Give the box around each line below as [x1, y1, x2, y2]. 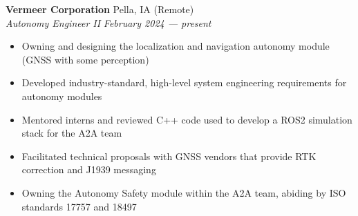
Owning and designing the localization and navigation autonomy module [21, 39, 330, 53]
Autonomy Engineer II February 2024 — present [6, 15, 211, 30]
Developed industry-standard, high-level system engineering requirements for [21, 75, 347, 90]
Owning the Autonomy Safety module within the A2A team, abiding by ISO [21, 185, 346, 199]
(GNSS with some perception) [21, 52, 149, 66]
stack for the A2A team [21, 126, 122, 140]
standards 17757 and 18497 [21, 199, 137, 213]
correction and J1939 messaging [21, 162, 156, 177]
